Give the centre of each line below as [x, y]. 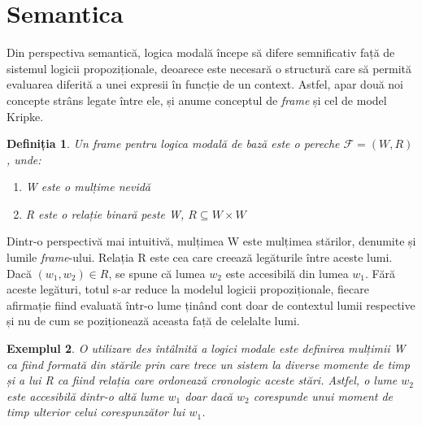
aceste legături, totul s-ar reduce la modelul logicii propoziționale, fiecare [188, 289]
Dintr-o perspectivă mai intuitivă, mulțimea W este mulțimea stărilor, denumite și [211, 241]
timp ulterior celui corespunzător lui [96, 412]
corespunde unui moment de [323, 396]
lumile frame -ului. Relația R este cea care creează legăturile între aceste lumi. [200, 257]
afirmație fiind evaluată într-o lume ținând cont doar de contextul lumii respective [211, 304]
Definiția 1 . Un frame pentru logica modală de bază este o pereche [173, 143]
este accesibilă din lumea [287, 273]
